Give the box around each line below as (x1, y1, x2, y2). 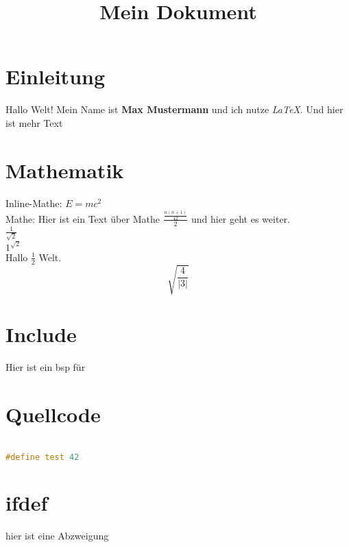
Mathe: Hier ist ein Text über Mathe (5, 211, 160, 226)
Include (5, 320, 77, 348)
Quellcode (5, 400, 101, 428)
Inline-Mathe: (5, 195, 62, 210)
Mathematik (5, 156, 124, 184)
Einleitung (5, 62, 106, 90)
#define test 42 (5, 452, 80, 462)
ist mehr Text (5, 115, 63, 130)
